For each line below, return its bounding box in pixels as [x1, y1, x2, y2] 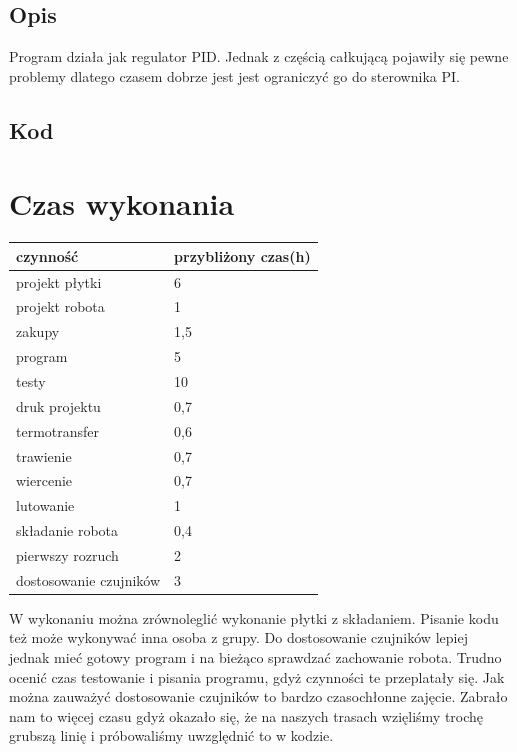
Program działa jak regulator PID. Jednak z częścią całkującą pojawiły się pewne [9, 46, 509, 67]
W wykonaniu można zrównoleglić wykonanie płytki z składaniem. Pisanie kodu [9, 607, 499, 628]
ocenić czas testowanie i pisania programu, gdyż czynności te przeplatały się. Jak [9, 666, 505, 687]
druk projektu [16, 395, 101, 416]
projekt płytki [16, 271, 102, 292]
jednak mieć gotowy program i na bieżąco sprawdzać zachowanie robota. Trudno [9, 647, 502, 668]
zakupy [16, 321, 60, 342]
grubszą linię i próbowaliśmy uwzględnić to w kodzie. [9, 725, 334, 746]
